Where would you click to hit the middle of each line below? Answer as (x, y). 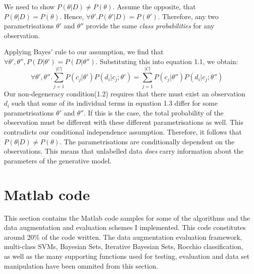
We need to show (29, 6)
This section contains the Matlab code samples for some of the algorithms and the (127, 217)
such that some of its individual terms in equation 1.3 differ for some (115, 103)
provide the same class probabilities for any (150, 26)
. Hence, (72, 16)
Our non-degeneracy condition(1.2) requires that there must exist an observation (125, 93)
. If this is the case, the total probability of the (154, 112)
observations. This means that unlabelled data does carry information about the (124, 151)
